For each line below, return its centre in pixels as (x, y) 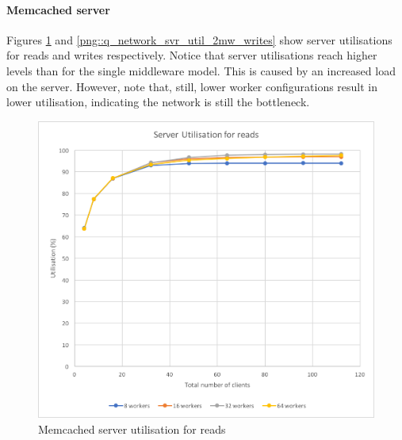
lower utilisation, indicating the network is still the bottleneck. (158, 102)
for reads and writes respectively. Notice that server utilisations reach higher (192, 55)
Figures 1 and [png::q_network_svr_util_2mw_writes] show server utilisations (199, 39)
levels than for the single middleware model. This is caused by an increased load (201, 70)
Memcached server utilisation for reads (132, 429)
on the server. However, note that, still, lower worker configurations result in (192, 86)
